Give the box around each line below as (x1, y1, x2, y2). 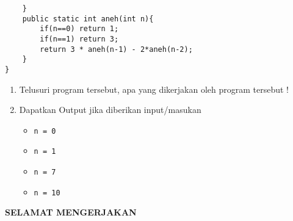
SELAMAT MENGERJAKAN (5, 206, 137, 219)
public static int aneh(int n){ (22, 14, 154, 23)
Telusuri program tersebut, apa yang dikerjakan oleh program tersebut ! (19, 82, 289, 95)
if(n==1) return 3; (40, 34, 119, 43)
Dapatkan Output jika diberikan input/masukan (19, 103, 201, 116)
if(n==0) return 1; (40, 24, 119, 34)
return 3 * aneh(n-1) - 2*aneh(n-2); (40, 45, 193, 54)
